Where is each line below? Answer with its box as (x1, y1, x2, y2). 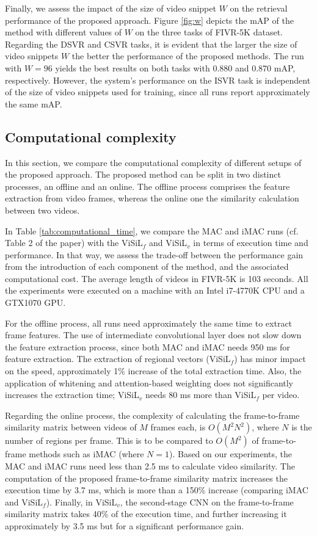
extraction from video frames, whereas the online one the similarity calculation (5, 192, 299, 205)
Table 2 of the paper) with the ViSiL (5, 236, 143, 249)
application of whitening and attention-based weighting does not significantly (5, 376, 294, 389)
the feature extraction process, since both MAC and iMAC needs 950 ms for (5, 340, 290, 353)
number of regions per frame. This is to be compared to (5, 434, 213, 447)
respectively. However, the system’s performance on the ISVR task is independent (5, 73, 311, 86)
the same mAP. (5, 97, 62, 110)
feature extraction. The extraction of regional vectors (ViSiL (5, 352, 231, 365)
